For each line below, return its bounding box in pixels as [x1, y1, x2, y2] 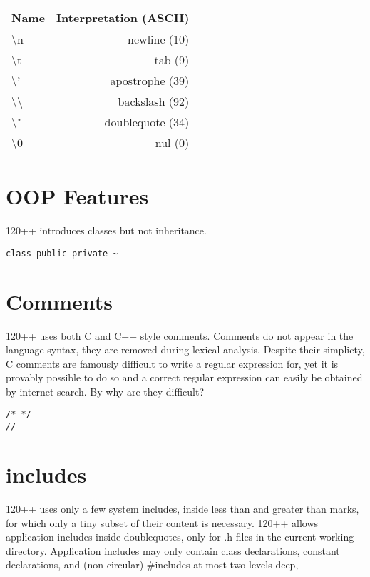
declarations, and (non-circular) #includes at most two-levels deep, [6, 557, 299, 572]
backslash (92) [118, 93, 190, 109]
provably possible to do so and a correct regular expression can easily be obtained [6, 370, 363, 385]
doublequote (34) [104, 114, 190, 130]
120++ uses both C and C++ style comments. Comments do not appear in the [6, 328, 354, 343]
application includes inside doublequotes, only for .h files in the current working [6, 529, 354, 544]
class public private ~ [6, 248, 118, 259]
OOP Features [6, 181, 149, 211]
